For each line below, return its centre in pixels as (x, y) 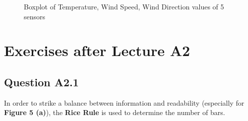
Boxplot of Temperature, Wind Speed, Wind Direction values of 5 (124, 6)
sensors (35, 16)
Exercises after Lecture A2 (97, 50)
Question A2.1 (41, 82)
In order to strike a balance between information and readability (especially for (124, 102)
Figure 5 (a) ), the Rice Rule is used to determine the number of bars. (115, 112)
